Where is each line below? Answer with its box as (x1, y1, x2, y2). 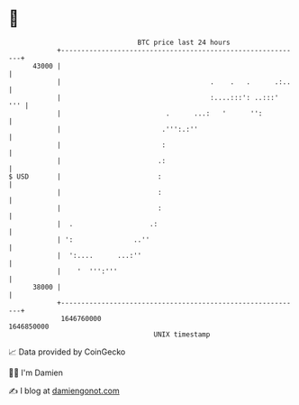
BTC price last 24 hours (137, 38, 231, 47)
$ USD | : (8, 171, 163, 181)
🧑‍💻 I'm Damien (8, 367, 64, 378)
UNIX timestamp (153, 329, 211, 339)
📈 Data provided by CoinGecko (8, 346, 126, 357)
